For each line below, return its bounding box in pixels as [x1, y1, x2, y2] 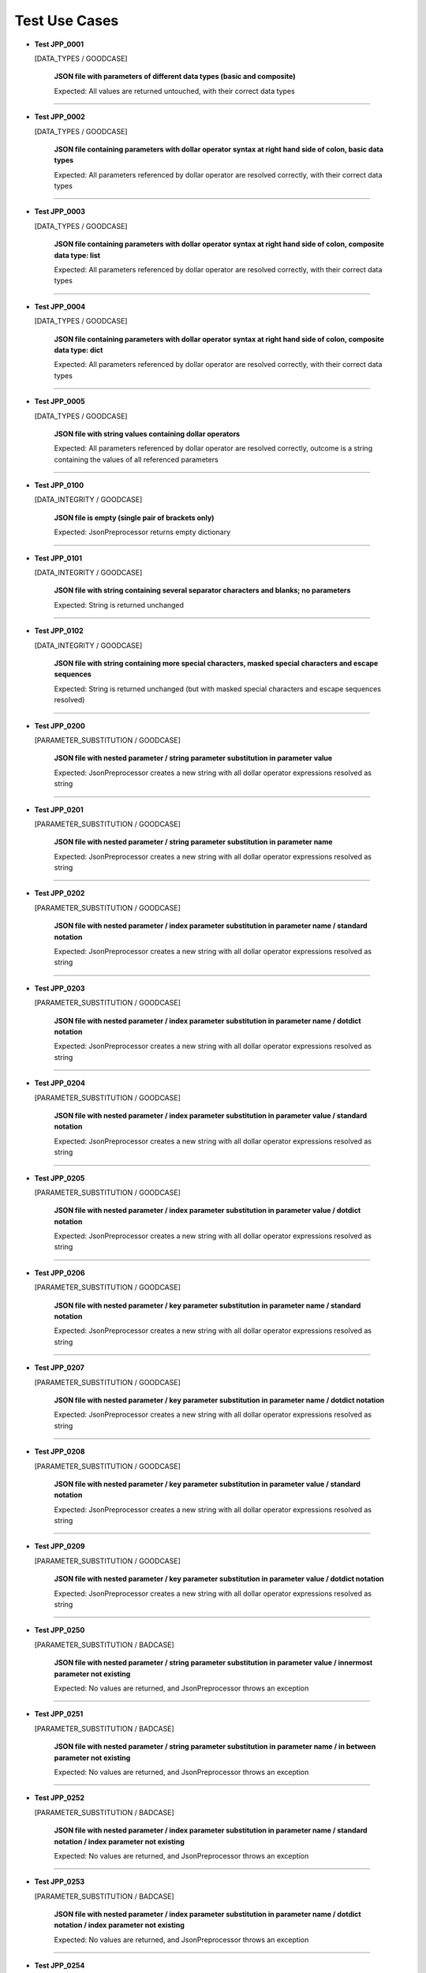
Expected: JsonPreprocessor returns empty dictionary [54, 527, 231, 537]
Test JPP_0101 [34, 553, 83, 563]
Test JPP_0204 [34, 1078, 86, 1088]
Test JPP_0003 [34, 207, 86, 216]
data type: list [54, 250, 101, 260]
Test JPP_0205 [34, 1173, 85, 1183]
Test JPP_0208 [34, 1447, 86, 1456]
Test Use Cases [14, 12, 119, 29]
